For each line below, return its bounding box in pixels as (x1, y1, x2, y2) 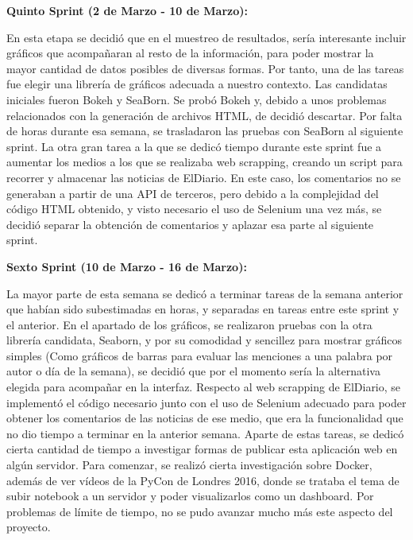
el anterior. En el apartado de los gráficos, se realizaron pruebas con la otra (6, 316, 372, 332)
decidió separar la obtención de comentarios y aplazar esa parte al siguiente (6, 216, 374, 232)
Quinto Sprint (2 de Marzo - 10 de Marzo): (6, 2, 249, 18)
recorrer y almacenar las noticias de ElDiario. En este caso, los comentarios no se (6, 169, 401, 185)
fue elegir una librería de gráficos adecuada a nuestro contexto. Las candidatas (6, 76, 388, 92)
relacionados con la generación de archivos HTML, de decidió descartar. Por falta (6, 107, 403, 123)
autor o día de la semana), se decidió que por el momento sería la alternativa (6, 363, 380, 379)
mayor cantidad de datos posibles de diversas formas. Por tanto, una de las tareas (6, 60, 404, 76)
